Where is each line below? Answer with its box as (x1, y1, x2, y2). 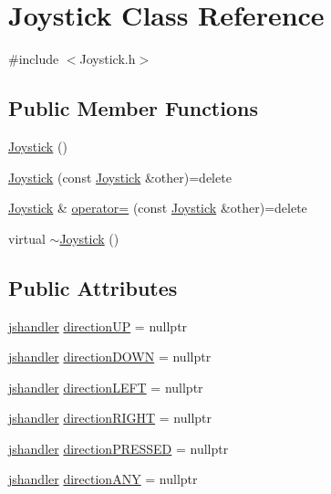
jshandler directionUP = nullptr (8, 316, 188, 335)
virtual (8, 228, 46, 247)
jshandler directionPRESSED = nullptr (8, 438, 229, 457)
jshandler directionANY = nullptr (8, 469, 198, 489)
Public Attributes (8, 273, 178, 301)
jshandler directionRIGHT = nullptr (8, 408, 212, 427)
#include (8, 49, 59, 68)
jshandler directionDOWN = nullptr (8, 347, 212, 366)
